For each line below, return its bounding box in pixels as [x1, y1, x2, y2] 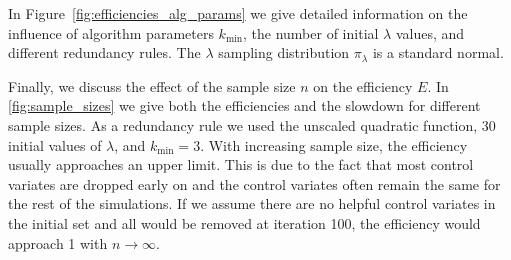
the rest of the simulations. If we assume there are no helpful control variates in [8, 193, 496, 214]
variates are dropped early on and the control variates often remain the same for [8, 173, 501, 194]
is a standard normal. [372, 42, 504, 63]
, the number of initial [243, 22, 379, 43]
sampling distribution [218, 42, 350, 63]
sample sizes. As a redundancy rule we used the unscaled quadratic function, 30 [8, 114, 496, 135]
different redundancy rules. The [8, 42, 201, 63]
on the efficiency [313, 75, 413, 96]
